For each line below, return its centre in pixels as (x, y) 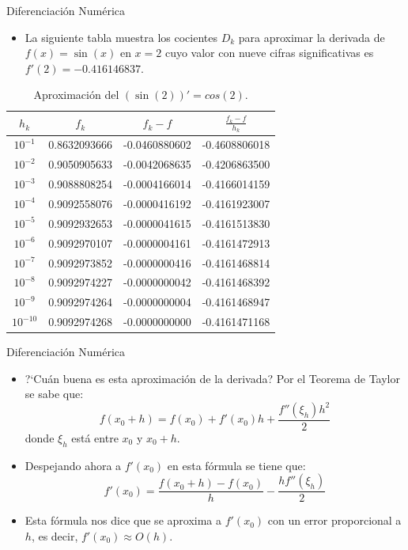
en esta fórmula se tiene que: (236, 465)
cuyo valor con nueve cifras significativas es (269, 53)
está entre (95, 437)
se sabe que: (54, 394)
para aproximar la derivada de (312, 37)
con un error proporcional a (334, 520)
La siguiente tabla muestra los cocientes (121, 37)
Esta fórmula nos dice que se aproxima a (123, 520)
